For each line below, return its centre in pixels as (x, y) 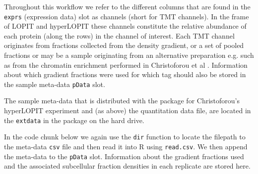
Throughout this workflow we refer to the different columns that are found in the (127, 6)
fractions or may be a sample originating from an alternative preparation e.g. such (129, 55)
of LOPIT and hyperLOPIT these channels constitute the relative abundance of (125, 26)
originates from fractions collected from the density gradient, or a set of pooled (124, 45)
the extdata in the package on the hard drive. (74, 120)
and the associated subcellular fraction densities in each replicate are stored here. (127, 166)
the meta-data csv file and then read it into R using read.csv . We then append (126, 146)
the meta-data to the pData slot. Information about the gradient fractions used (124, 156)
